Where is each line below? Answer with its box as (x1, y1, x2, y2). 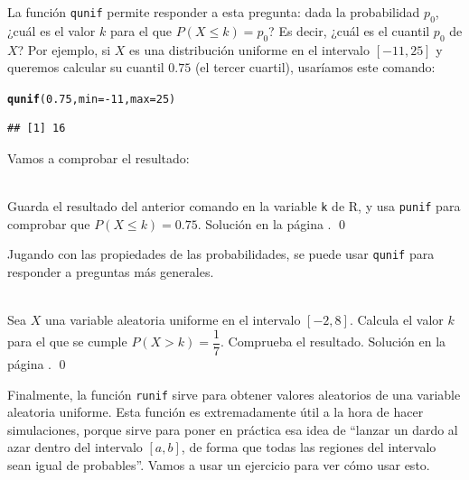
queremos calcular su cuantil (7, 58, 164, 77)
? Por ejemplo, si (17, 40, 111, 59)
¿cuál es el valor (7, 21, 96, 40)
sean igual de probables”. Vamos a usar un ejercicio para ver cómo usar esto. (7, 456, 430, 474)
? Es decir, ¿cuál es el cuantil (268, 21, 430, 40)
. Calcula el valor (349, 310, 444, 329)
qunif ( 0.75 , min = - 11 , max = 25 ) (7, 92, 176, 106)
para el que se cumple (7, 332, 127, 351)
